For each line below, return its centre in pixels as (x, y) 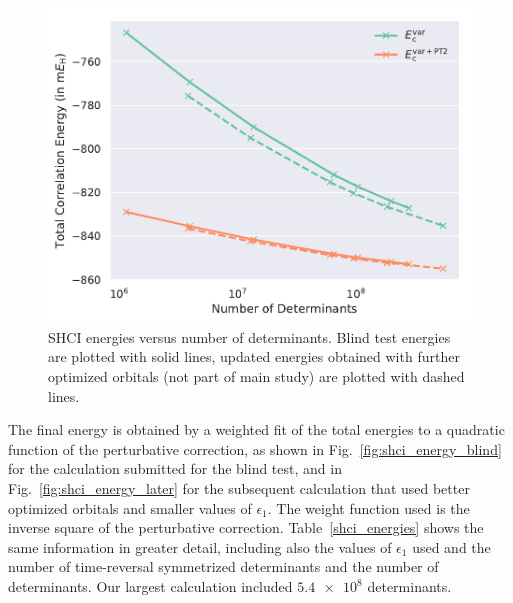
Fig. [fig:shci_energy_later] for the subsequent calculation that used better (239, 488)
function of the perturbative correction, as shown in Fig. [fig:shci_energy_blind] (255, 448)
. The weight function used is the (368, 507)
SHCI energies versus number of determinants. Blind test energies (249, 336)
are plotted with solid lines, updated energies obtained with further (254, 356)
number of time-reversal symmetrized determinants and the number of (223, 566)
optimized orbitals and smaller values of (130, 507)
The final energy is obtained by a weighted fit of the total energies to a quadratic (256, 429)
